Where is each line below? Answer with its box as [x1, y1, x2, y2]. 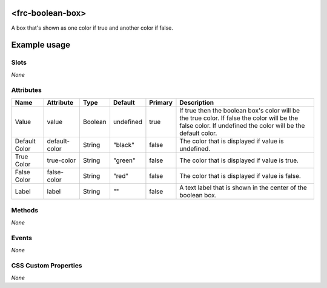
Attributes [11, 86, 42, 94]
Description [179, 98, 214, 106]
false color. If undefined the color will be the [179, 121, 305, 129]
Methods [11, 206, 39, 215]
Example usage [11, 40, 71, 50]
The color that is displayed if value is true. [179, 156, 299, 165]
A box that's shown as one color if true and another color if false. [11, 24, 174, 31]
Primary [149, 98, 173, 106]
